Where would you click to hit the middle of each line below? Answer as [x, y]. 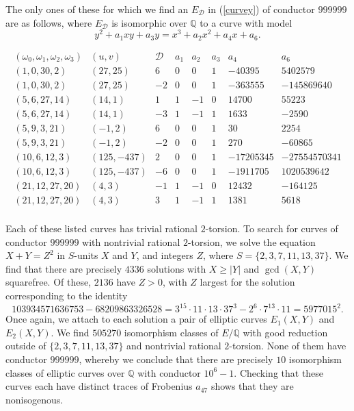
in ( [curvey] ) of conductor [261, 9]
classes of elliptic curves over [65, 372]
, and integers [165, 255]
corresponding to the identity [67, 296]
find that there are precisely [64, 268]
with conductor [169, 372]
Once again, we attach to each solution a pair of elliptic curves [136, 319]
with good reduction [285, 332]
